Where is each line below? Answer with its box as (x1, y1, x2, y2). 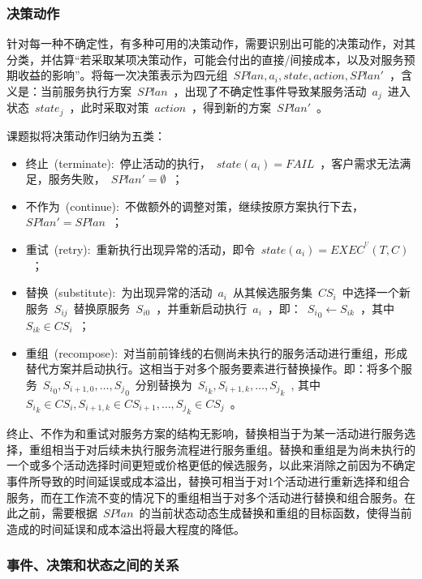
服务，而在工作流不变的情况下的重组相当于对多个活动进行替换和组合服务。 (6, 488, 404, 505)
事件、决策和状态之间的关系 (6, 555, 179, 575)
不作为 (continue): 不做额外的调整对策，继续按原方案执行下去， (25, 197, 364, 214)
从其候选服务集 (232, 284, 312, 301)
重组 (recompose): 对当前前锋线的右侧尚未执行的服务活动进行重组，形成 (25, 344, 408, 361)
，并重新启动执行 (156, 299, 248, 316)
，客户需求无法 (320, 154, 400, 171)
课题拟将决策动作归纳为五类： (6, 127, 166, 144)
